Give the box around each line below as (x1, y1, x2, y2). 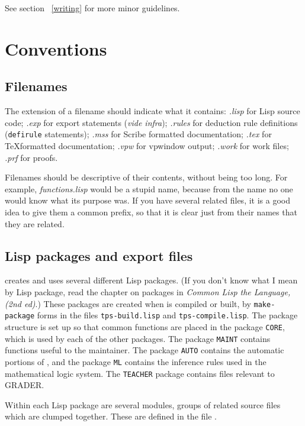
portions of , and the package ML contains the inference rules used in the (5, 355, 267, 367)
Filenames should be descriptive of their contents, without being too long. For (5, 171, 288, 183)
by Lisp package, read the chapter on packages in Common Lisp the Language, (5, 285, 291, 298)
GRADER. (5, 379, 44, 391)
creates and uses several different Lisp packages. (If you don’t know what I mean (5, 274, 298, 286)
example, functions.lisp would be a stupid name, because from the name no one (5, 182, 293, 195)
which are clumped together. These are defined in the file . (5, 410, 217, 422)
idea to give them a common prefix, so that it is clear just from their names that (5, 205, 297, 218)
